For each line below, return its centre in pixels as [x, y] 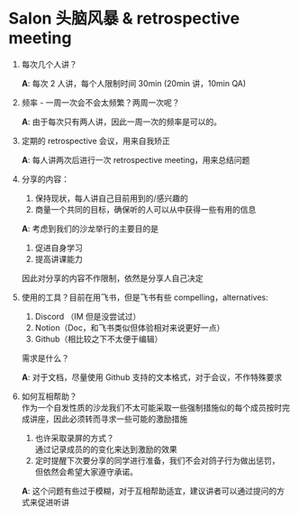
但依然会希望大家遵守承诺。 [86, 471]
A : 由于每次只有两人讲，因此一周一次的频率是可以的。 [122, 122]
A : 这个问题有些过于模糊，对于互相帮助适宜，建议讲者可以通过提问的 [149, 491]
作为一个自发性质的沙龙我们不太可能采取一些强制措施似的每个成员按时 [152, 407]
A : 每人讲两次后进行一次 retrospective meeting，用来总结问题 [136, 159]
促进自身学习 [59, 248]
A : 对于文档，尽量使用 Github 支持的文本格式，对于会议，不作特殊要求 [152, 377]
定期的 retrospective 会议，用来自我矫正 [95, 140]
